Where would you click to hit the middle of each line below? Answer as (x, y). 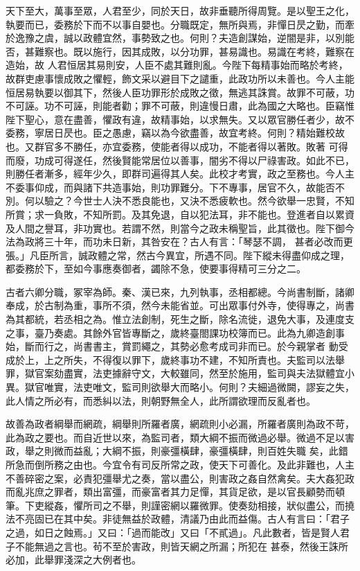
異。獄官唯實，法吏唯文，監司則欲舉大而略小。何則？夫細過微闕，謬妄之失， (180, 387)
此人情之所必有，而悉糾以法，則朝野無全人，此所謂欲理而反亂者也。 (161, 400)
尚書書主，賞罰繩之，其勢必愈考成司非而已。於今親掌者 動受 (210, 346)
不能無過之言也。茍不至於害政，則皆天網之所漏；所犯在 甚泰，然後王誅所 (181, 546)
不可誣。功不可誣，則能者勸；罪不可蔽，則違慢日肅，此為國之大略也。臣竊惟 (180, 106)
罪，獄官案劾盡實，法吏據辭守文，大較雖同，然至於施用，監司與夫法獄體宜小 (180, 373)
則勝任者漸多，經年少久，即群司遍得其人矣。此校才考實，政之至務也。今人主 (180, 174)
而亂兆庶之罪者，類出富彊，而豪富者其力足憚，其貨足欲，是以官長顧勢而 (170, 492)
